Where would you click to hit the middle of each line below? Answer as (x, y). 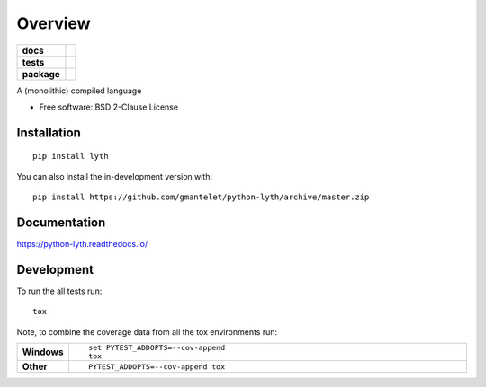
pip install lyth (71, 156)
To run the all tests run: (59, 291)
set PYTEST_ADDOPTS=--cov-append (157, 348)
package (41, 74)
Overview (54, 23)
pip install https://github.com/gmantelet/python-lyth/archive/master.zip (201, 197)
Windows (43, 352)
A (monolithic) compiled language (79, 91)
